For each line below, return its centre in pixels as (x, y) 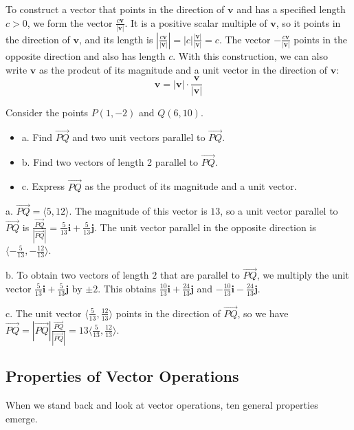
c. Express (43, 186)
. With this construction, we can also (251, 55)
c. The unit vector (44, 313)
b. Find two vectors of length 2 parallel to (110, 161)
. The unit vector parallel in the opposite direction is (205, 227)
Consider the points (47, 112)
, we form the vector (70, 22)
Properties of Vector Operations (122, 376)
